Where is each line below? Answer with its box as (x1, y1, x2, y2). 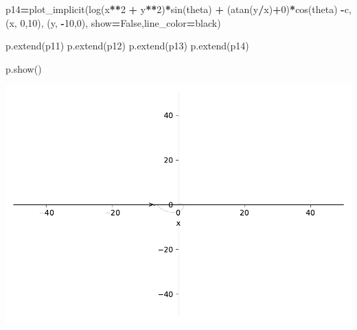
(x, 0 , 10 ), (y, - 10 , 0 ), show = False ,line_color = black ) (5, 15, 221, 30)
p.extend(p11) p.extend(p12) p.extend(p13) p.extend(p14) (5, 38, 249, 53)
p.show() (5, 61, 42, 75)
